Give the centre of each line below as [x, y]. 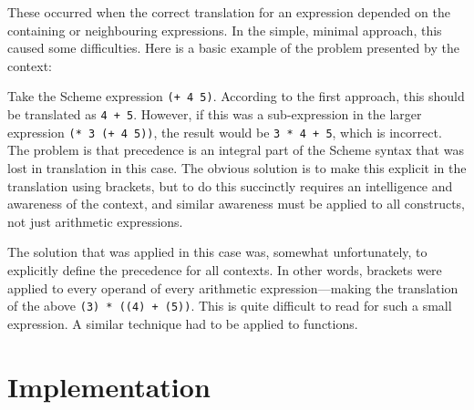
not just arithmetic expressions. [95, 221]
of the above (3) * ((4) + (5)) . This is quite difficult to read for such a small [230, 306]
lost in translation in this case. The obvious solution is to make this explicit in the [237, 167]
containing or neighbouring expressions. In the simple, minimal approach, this [225, 30]
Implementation [109, 386]
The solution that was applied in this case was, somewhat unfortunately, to [217, 252]
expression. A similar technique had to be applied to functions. [183, 323]
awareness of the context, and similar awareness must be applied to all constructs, [236, 204]
